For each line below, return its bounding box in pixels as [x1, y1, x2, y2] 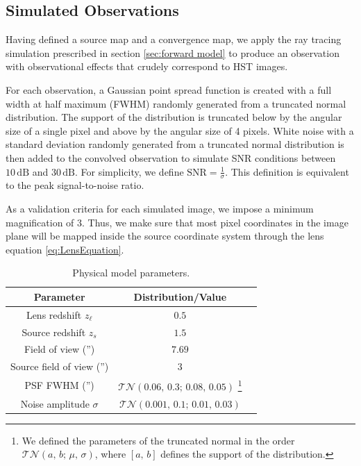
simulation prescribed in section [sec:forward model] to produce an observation [6, 45, 339, 60]
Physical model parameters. [72, 265, 190, 280]
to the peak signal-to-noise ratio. [6, 178, 144, 192]
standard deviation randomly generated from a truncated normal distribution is [6, 137, 344, 151]
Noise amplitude [20, 396, 90, 410]
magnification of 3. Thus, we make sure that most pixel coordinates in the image [6, 215, 349, 229]
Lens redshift [26, 307, 82, 322]
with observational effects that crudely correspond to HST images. [6, 59, 288, 74]
